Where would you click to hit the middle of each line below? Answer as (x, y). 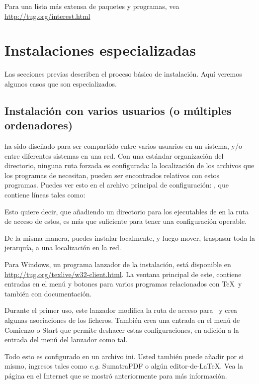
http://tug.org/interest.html (47, 16)
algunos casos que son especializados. (61, 83)
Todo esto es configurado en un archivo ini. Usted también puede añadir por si (124, 356)
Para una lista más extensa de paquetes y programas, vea (92, 6)
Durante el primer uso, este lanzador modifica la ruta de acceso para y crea (121, 310)
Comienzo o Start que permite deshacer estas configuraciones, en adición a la (122, 330)
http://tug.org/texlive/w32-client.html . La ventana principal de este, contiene (123, 274)
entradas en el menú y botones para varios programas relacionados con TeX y (123, 284)
